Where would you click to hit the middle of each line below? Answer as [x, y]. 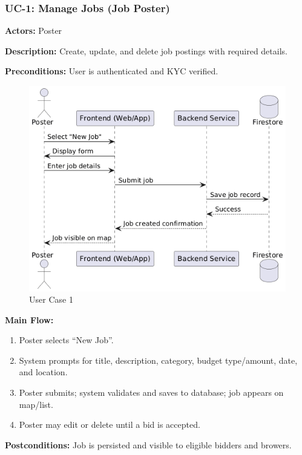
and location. [43, 372]
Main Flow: [29, 319]
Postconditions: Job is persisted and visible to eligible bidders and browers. [148, 444]
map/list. [36, 404]
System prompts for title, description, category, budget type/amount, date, [158, 360]
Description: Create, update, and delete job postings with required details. [146, 50]
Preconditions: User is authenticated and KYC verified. [112, 71]
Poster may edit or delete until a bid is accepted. [110, 424]
